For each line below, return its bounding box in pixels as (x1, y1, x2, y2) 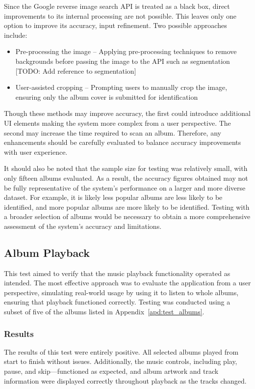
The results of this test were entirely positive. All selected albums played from (4, 346, 239, 357)
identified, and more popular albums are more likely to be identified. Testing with (4, 201, 250, 212)
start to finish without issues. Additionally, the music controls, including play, (4, 356, 237, 366)
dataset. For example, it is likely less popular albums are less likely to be (4, 192, 223, 202)
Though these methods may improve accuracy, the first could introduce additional (4, 108, 251, 118)
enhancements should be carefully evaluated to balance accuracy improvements (4, 137, 241, 147)
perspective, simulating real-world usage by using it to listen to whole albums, (4, 287, 239, 297)
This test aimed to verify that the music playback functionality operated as (4, 268, 230, 278)
